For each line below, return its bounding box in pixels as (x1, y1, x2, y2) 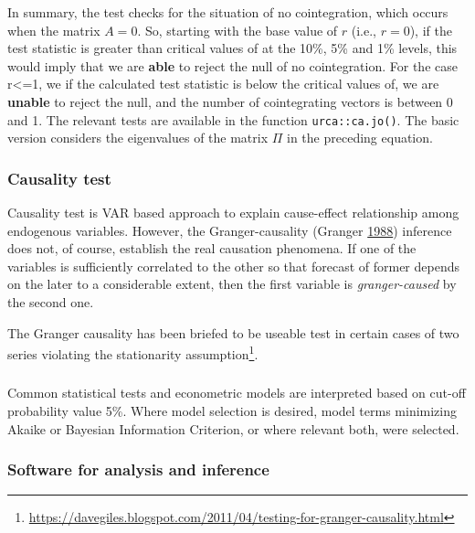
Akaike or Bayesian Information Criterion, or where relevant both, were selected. (7, 419, 459, 438)
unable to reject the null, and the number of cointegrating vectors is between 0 (7, 91, 453, 111)
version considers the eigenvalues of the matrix (7, 128, 269, 147)
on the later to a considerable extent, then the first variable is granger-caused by (7, 274, 457, 293)
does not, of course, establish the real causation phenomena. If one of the (7, 239, 417, 258)
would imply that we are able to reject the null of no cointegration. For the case (7, 56, 458, 75)
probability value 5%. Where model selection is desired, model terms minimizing (7, 400, 457, 420)
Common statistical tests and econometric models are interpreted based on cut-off (7, 383, 466, 402)
